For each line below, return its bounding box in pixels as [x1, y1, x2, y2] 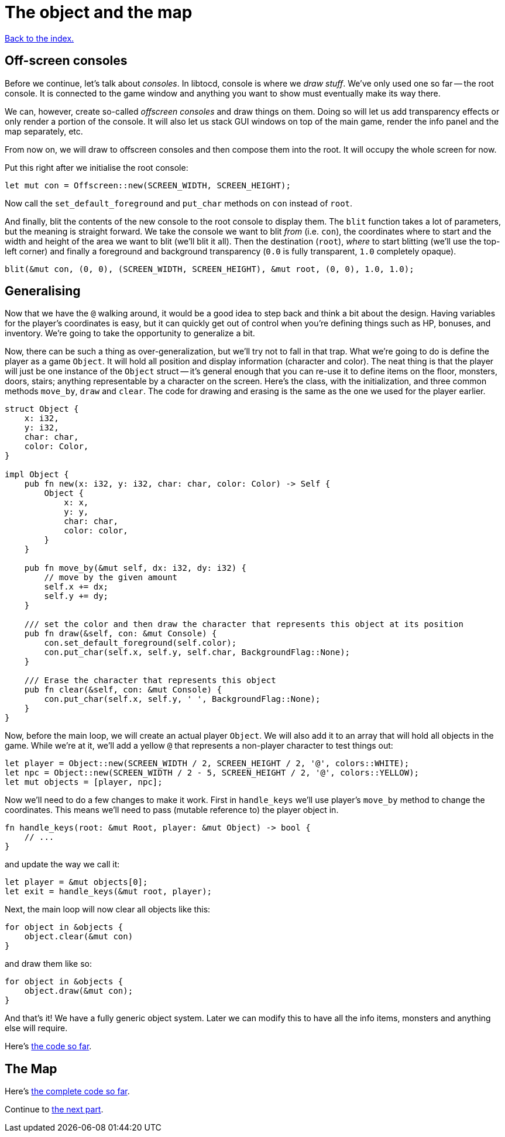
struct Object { [5, 404, 79, 414]
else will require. [5, 1023, 68, 1033]
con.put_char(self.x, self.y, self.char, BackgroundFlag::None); [44, 647, 351, 657]
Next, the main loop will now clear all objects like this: [5, 904, 211, 915]
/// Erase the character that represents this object [24, 676, 276, 685]
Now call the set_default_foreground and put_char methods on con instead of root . [5, 198, 353, 208]
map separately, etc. [5, 126, 83, 136]
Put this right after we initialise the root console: [5, 162, 188, 173]
